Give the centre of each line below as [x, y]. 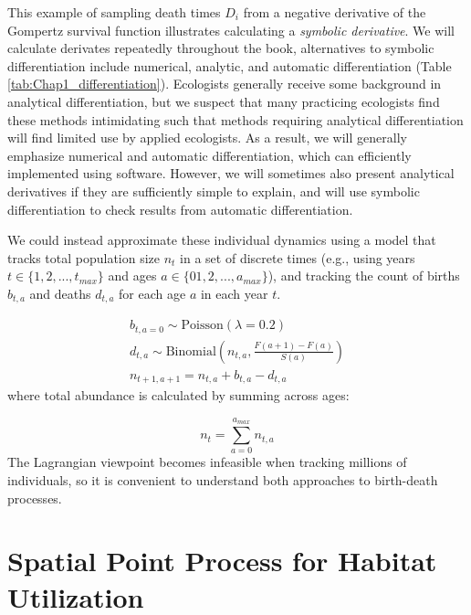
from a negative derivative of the [335, 12]
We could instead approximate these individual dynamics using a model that [222, 240]
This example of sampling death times [114, 12]
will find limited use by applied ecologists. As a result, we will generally [207, 138]
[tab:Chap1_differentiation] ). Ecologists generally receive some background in [225, 84]
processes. [35, 498]
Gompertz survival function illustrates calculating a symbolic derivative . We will [231, 30]
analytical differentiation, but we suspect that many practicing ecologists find [224, 101]
